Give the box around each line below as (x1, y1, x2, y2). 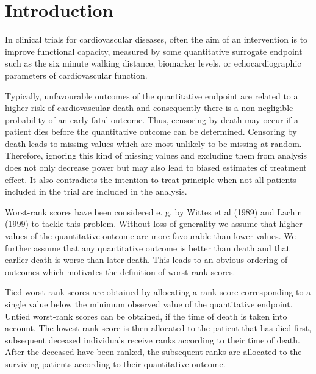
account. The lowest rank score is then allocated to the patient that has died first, (5, 322, 312, 334)
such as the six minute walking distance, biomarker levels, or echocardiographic (5, 57, 301, 70)
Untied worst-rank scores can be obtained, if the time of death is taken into (5, 309, 287, 322)
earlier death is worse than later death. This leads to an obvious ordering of (5, 253, 288, 266)
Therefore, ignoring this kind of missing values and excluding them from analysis (5, 149, 307, 162)
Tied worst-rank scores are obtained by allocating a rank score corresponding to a (5, 286, 311, 298)
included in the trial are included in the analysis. (5, 185, 187, 198)
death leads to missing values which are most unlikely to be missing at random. (5, 137, 302, 149)
